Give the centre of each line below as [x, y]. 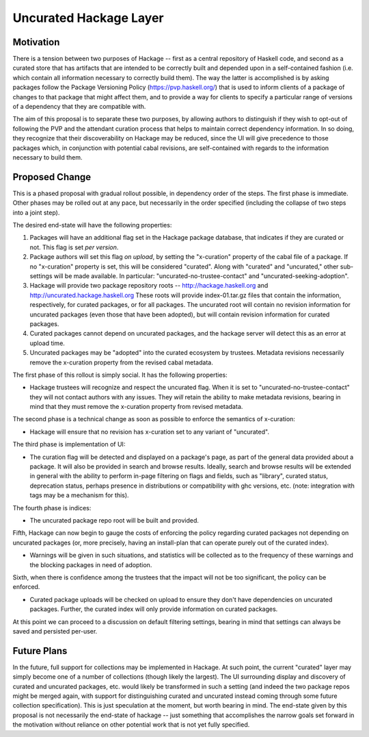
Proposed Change [52, 177]
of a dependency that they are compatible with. [79, 107]
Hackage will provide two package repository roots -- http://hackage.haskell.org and [149, 286]
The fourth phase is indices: [52, 508]
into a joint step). [36, 212]
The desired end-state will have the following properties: [92, 225]
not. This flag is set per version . [74, 247]
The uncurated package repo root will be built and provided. [114, 520]
